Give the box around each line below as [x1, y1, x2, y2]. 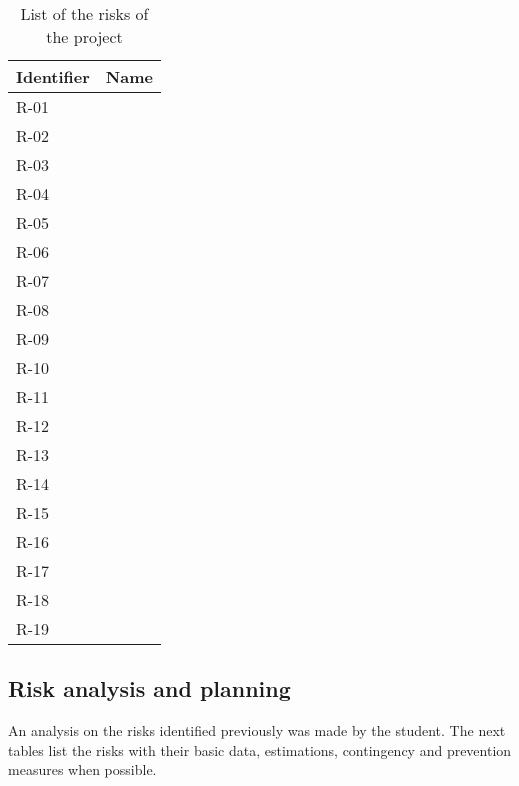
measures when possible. [8, 759, 157, 780]
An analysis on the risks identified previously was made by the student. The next [8, 720, 506, 741]
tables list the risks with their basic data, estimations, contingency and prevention [8, 739, 512, 760]
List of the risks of [20, 2, 149, 25]
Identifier [16, 65, 90, 88]
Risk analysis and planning [8, 673, 291, 704]
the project [46, 25, 123, 48]
